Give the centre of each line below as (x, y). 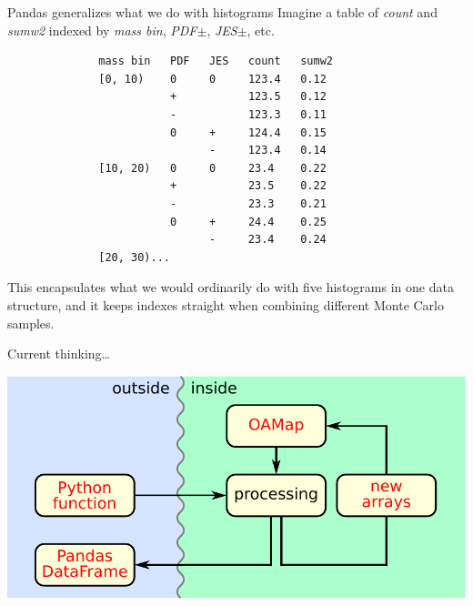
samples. (31, 323)
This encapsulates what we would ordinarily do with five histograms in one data (231, 287)
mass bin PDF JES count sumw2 (216, 61)
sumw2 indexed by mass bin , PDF (102, 30)
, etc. (261, 30)
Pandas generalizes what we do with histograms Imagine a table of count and (222, 12)
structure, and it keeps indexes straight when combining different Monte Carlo (226, 304)
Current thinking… (59, 353)
